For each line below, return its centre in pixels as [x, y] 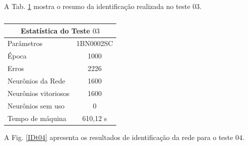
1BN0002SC [95, 43]
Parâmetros [25, 43]
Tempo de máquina [37, 118]
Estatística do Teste [55, 30]
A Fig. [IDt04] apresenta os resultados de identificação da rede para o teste [119, 137]
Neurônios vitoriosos [38, 93]
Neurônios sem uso [36, 105]
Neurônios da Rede [36, 80]
